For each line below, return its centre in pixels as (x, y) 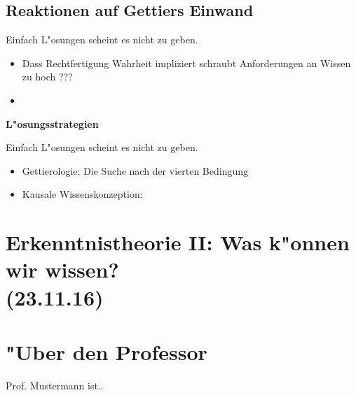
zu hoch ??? (47, 77)
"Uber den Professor (107, 351)
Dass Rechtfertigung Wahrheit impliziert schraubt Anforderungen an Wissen (186, 63)
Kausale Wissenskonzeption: (82, 194)
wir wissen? (62, 270)
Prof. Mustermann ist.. (55, 385)
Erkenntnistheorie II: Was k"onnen (178, 242)
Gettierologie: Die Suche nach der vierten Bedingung (135, 170)
